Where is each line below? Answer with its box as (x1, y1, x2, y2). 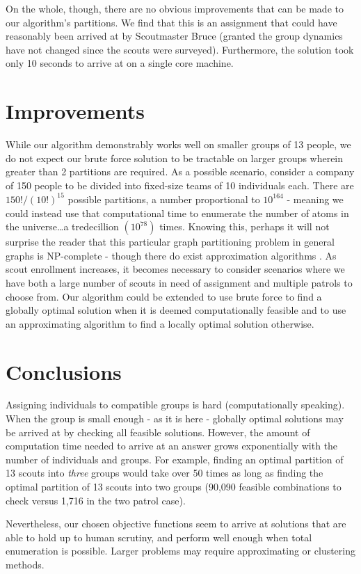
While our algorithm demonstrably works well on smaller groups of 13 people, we (6, 137, 351, 152)
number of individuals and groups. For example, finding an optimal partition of (6, 452, 344, 466)
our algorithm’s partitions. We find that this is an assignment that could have (6, 15, 337, 29)
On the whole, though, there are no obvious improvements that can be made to (6, 1, 344, 15)
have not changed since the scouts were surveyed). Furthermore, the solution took (6, 42, 354, 56)
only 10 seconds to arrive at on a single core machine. (6, 56, 234, 70)
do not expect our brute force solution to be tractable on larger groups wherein (6, 150, 344, 165)
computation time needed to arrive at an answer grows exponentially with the (6, 438, 338, 453)
